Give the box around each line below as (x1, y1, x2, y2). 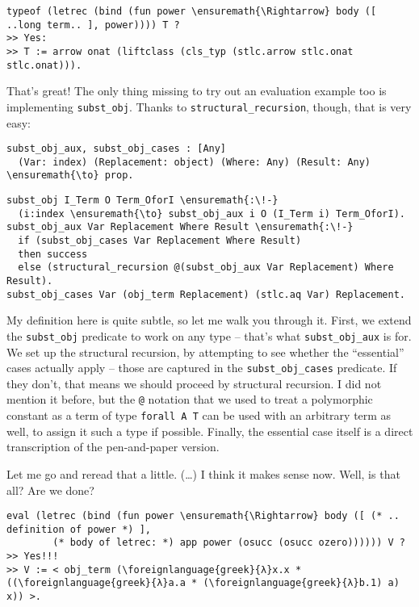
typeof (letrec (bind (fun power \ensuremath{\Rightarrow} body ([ (6, 6, 377, 17)
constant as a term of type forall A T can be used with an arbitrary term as (6, 407, 392, 424)
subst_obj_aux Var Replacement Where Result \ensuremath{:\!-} (6, 221, 354, 233)
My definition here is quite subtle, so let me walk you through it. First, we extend (6, 312, 412, 329)
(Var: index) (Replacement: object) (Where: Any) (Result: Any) (18, 156, 371, 168)
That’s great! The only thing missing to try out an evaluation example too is (6, 82, 387, 99)
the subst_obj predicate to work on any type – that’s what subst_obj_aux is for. (6, 327, 412, 344)
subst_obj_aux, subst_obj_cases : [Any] (6, 143, 227, 155)
